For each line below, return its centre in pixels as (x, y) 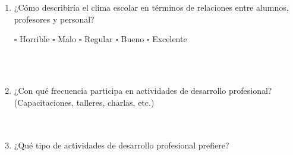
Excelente (170, 39)
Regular (98, 39)
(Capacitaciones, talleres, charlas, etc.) (84, 102)
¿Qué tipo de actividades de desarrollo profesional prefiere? (122, 145)
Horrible (35, 39)
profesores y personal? (54, 19)
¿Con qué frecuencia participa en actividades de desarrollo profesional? (143, 90)
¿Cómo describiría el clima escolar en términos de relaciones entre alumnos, (151, 7)
